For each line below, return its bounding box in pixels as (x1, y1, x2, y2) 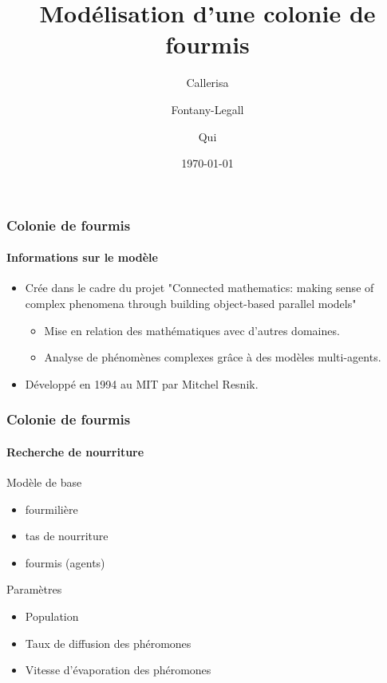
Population (25, 607, 79, 624)
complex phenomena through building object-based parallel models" (25, 295, 357, 311)
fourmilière (25, 500, 78, 517)
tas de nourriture (25, 527, 109, 544)
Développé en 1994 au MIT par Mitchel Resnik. (25, 375, 259, 392)
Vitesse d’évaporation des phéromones (25, 661, 211, 678)
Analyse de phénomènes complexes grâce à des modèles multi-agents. (44, 349, 381, 365)
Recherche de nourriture (6, 443, 144, 460)
